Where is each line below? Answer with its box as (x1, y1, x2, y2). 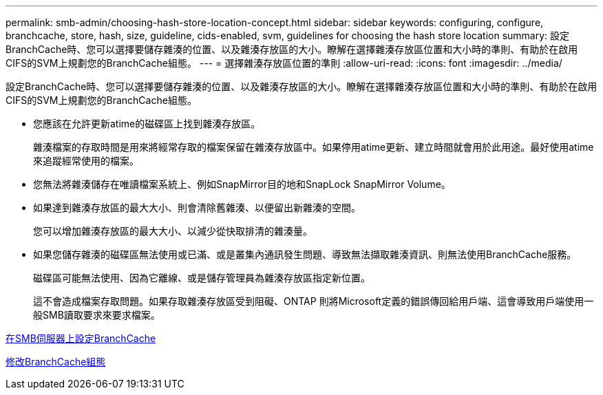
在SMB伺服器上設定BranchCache (6, 332, 156, 344)
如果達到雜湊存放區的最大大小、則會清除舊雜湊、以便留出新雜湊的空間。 (33, 202, 361, 213)
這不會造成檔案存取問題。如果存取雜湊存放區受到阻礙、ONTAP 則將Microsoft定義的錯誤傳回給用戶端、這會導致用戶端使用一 (33, 295, 594, 307)
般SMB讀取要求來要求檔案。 (33, 309, 160, 321)
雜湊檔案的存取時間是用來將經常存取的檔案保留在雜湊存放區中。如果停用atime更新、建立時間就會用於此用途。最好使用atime (33, 141, 594, 153)
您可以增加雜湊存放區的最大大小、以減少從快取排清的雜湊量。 (33, 225, 313, 237)
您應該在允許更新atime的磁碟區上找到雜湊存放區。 (33, 118, 261, 129)
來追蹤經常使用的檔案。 (33, 155, 139, 167)
